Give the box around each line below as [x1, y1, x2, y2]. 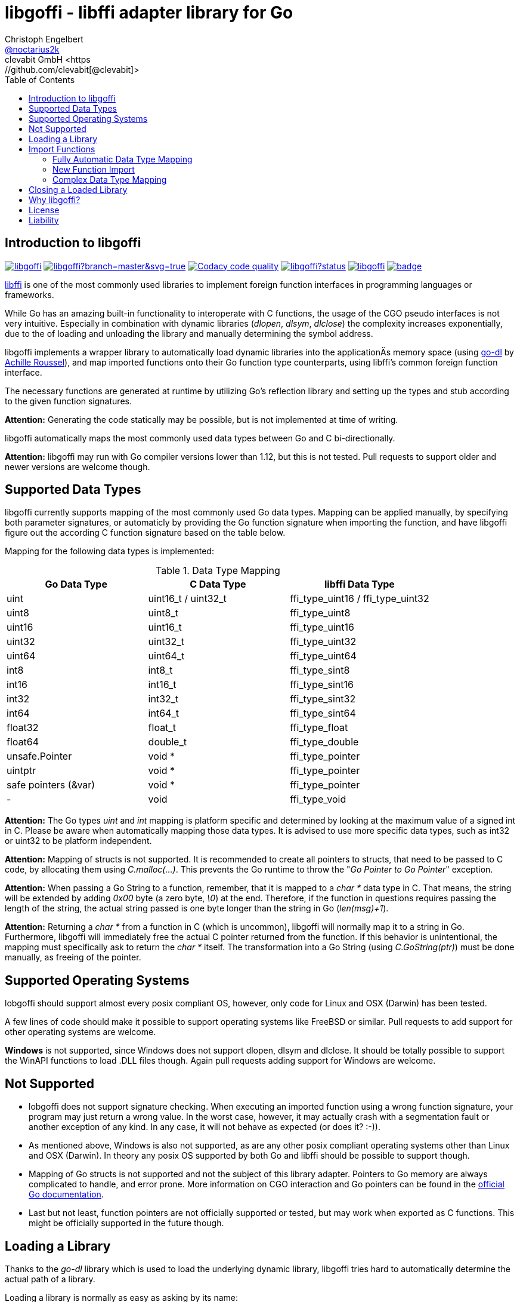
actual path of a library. [5, 1273, 95, 1284]
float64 [7, 736, 39, 748]
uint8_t [148, 607, 179, 619]
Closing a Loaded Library [29, 184, 128, 195]
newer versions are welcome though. [5, 461, 150, 472]
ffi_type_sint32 [290, 693, 356, 705]
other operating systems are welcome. [5, 1027, 156, 1037]
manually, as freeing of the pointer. [5, 952, 141, 963]
